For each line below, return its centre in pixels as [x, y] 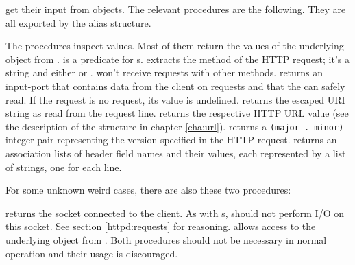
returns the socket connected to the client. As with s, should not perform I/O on [175, 212]
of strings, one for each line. [64, 166]
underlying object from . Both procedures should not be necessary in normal [166, 239]
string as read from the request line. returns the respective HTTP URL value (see [177, 113]
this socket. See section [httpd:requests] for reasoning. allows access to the [161, 226]
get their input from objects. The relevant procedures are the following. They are [176, 9]
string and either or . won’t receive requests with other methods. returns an [164, 72]
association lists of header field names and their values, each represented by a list [176, 153]
